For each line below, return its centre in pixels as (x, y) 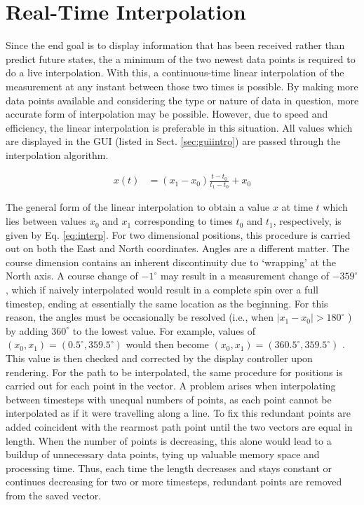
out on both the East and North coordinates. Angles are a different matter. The (177, 248)
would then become (167, 344)
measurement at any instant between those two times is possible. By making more (182, 86)
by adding (27, 330)
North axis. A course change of (72, 276)
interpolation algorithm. (57, 154)
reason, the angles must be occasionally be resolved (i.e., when (140, 317)
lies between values (46, 221)
